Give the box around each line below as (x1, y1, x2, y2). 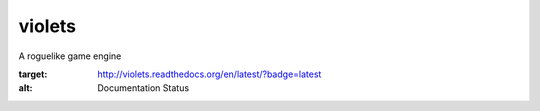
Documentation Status (97, 82, 190, 94)
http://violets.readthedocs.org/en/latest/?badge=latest (97, 68, 322, 80)
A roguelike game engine (18, 50, 122, 62)
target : (18, 68, 48, 80)
